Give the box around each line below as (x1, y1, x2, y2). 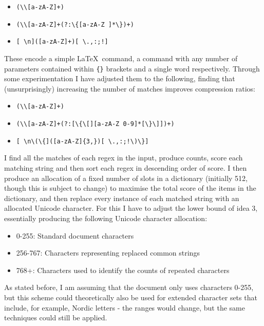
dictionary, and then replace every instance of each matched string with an (4, 192, 239, 203)
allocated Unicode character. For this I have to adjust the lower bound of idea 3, (4, 203, 258, 213)
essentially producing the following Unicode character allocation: (4, 212, 208, 223)
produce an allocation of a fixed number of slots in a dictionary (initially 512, (4, 172, 248, 183)
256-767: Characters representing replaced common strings (16, 247, 200, 258)
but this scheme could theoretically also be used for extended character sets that (4, 292, 257, 302)
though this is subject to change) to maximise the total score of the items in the (4, 183, 256, 193)
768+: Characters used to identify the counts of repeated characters (16, 264, 230, 275)
